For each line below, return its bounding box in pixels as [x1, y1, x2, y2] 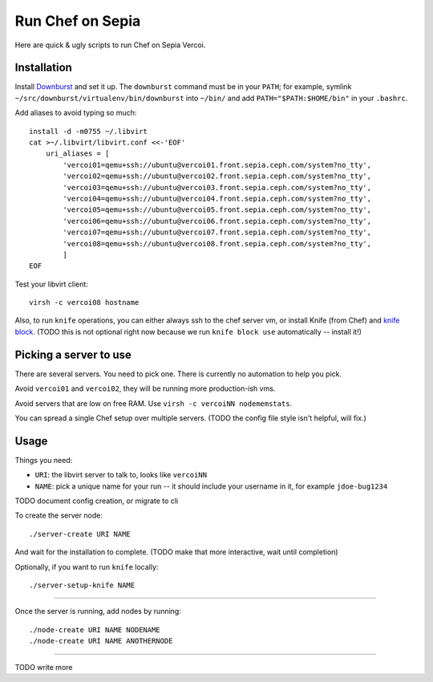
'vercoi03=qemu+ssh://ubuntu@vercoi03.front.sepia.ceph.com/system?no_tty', [63, 183, 372, 192]
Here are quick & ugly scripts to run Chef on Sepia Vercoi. [14, 40, 206, 50]
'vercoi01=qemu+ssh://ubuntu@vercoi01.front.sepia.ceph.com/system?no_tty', [63, 160, 372, 169]
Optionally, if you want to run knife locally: [14, 562, 159, 571]
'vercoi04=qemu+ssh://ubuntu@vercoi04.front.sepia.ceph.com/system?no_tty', [63, 193, 372, 203]
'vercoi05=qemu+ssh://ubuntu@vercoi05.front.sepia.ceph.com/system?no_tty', [63, 205, 372, 214]
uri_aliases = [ [45, 149, 110, 158]
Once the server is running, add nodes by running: [14, 607, 182, 616]
